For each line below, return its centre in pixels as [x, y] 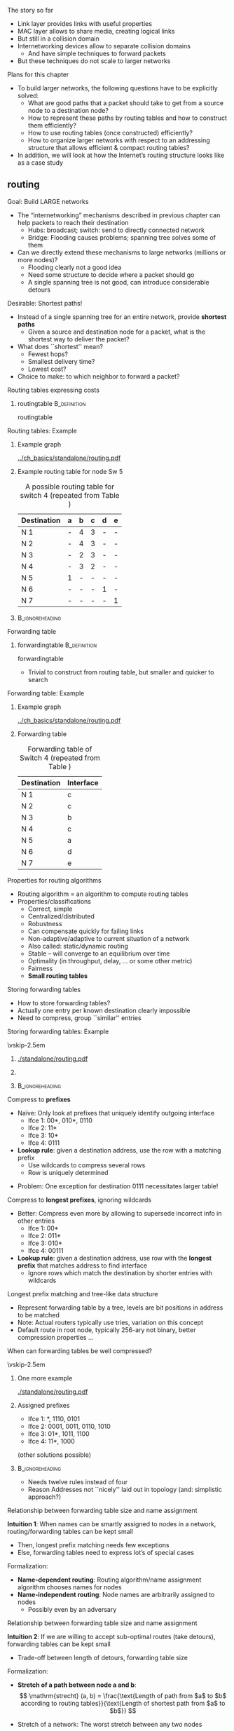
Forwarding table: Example [46, 693]
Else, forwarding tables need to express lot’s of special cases [106, 1552]
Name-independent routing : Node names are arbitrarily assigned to [116, 1594]
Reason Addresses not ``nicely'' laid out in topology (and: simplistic [125, 1489]
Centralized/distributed [61, 916]
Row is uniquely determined [68, 1172]
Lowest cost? [47, 369]
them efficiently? [52, 125]
